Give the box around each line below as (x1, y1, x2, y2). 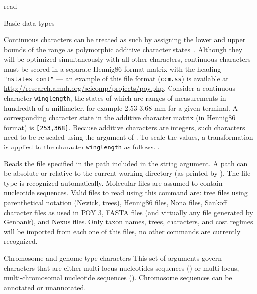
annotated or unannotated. (4, 282, 86, 292)
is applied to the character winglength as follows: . (4, 141, 160, 151)
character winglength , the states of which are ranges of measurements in (4, 92, 226, 103)
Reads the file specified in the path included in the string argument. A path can (4, 158, 248, 168)
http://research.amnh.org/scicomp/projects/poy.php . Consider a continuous (4, 83, 235, 93)
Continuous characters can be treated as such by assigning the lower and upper (4, 34, 246, 45)
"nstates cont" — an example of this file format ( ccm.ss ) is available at (4, 73, 229, 83)
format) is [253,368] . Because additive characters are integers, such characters (4, 122, 245, 132)
